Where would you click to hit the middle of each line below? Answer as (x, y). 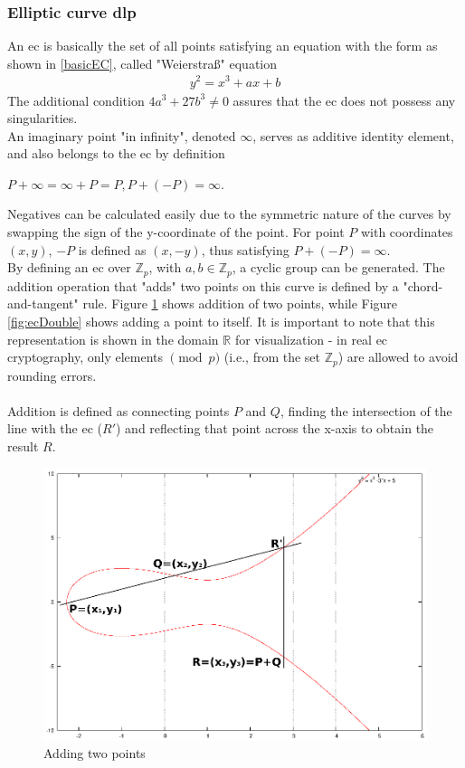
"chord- (423, 285)
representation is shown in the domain (113, 339)
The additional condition (76, 100)
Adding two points (95, 753)
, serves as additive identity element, (353, 135)
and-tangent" (43, 303)
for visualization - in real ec (311, 339)
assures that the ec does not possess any (344, 100)
